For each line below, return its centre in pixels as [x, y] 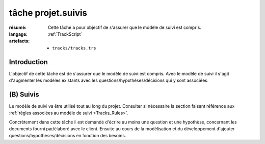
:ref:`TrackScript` [65, 34]
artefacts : [19, 41]
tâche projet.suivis [48, 13]
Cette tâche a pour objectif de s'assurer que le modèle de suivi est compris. [124, 27]
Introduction [28, 62]
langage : [18, 34]
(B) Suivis [24, 94]
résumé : [18, 27]
